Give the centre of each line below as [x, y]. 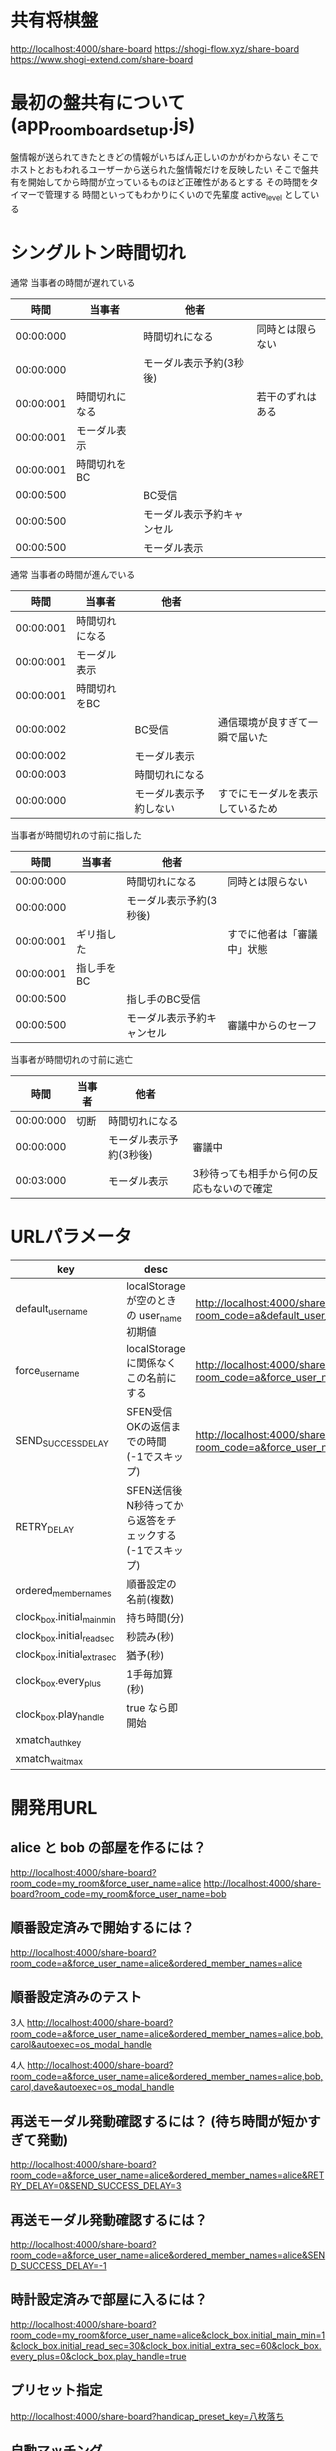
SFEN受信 [149, 1412]
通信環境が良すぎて [262, 723]
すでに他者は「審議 [272, 934]
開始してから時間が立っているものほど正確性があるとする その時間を [168, 182]
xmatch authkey [48, 1741]
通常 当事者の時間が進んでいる [73, 575]
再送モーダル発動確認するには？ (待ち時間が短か [159, 2121]
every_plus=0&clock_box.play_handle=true [98, 2356]
